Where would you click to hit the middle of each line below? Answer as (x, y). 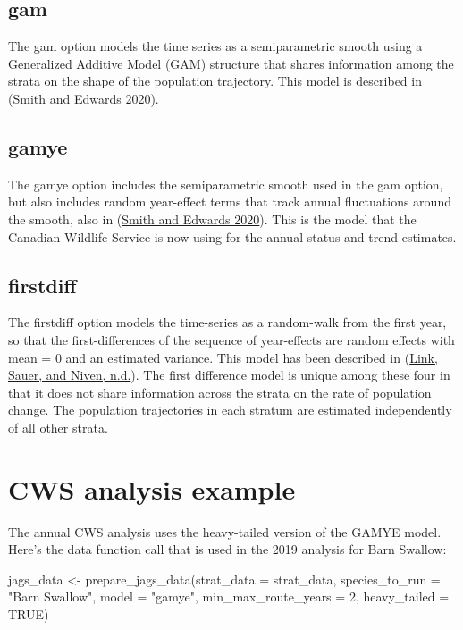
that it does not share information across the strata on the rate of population (220, 392)
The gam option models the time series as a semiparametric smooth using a (215, 46)
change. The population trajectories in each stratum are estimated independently (230, 410)
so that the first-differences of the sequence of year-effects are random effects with (231, 339)
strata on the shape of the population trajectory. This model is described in (215, 81)
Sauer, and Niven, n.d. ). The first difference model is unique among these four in (229, 375)
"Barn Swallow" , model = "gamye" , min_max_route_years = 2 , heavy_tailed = (229, 596)
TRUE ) (29, 614)
